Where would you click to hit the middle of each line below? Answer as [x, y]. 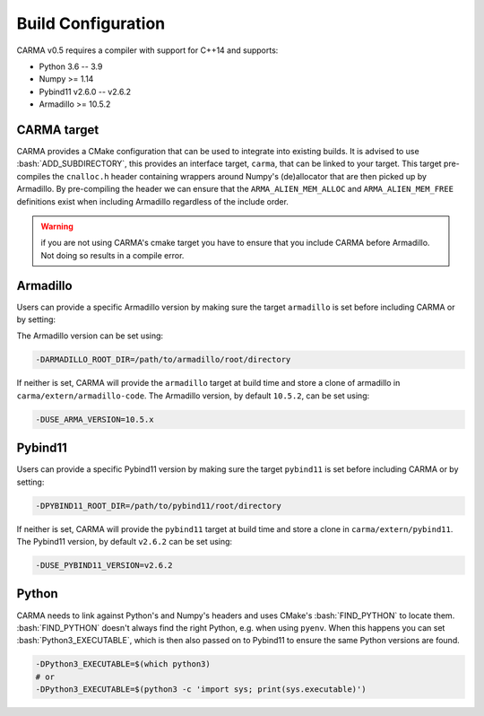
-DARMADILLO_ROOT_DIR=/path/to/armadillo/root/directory [163, 360]
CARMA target [58, 130]
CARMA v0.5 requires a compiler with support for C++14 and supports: [147, 50]
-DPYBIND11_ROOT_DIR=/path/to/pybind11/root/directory [158, 506]
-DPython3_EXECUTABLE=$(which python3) [123, 664]
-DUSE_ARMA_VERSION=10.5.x [95, 419]
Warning [57, 226]
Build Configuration [91, 23]
